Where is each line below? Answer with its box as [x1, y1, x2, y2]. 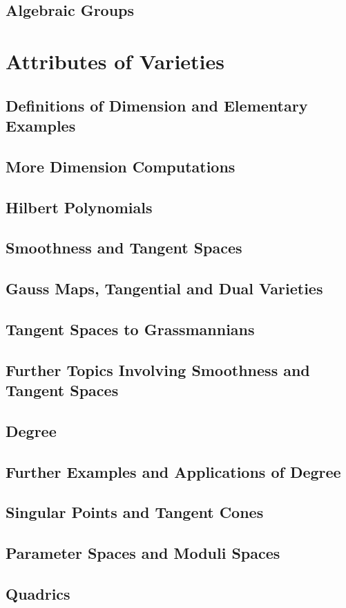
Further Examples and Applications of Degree [6, 461, 341, 482]
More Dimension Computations [6, 155, 236, 177]
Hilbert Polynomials [6, 196, 153, 217]
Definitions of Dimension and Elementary [6, 94, 308, 116]
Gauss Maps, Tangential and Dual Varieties [6, 278, 323, 299]
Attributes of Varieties [6, 46, 224, 75]
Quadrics [6, 582, 70, 604]
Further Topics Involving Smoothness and [6, 359, 310, 380]
